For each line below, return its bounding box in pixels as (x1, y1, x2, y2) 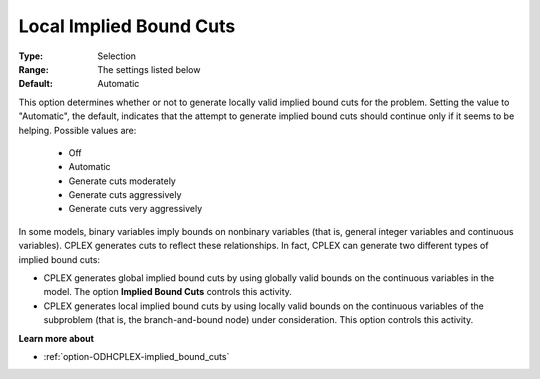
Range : (18, 63, 49, 75)
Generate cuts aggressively (68, 189, 182, 201)
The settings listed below (97, 63, 201, 75)
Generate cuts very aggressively (68, 203, 203, 215)
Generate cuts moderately (68, 175, 177, 187)
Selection (97, 50, 137, 62)
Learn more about (18, 332, 95, 344)
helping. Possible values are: (18, 124, 137, 136)
